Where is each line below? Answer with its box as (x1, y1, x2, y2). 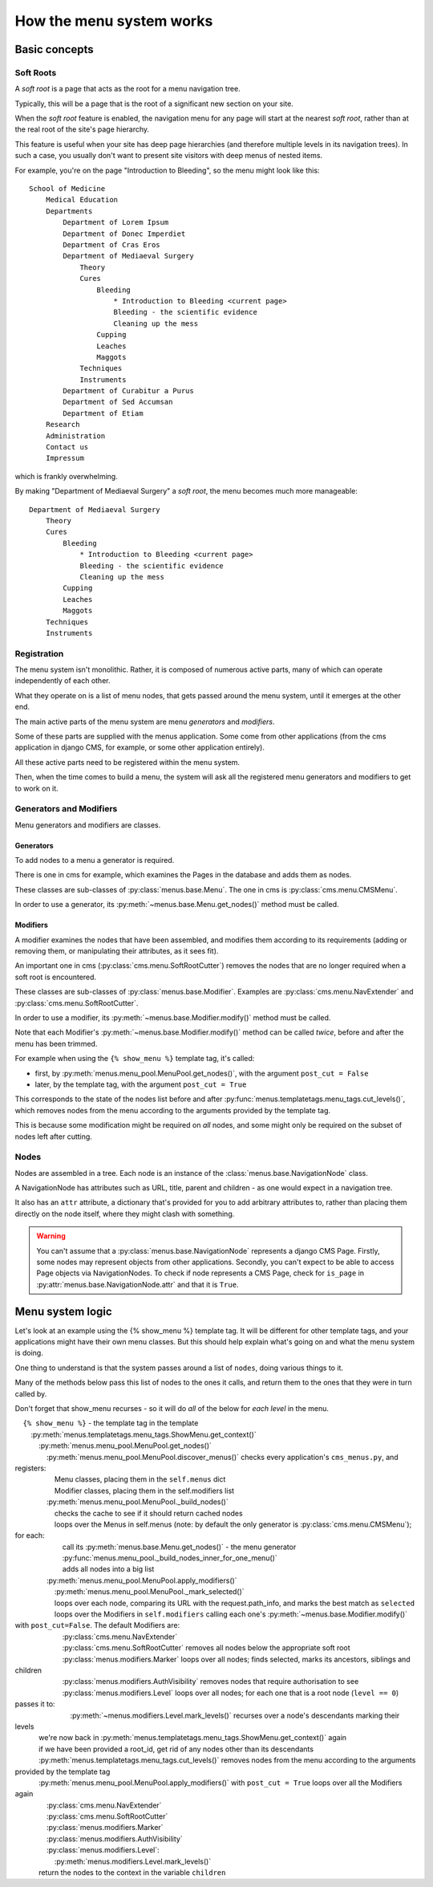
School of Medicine (29, 185, 106, 193)
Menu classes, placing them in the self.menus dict (54, 1474, 226, 1484)
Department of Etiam (63, 409, 144, 417)
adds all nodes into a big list (62, 1564, 155, 1574)
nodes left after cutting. (14, 1132, 92, 1141)
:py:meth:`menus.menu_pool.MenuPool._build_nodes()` (47, 1497, 229, 1507)
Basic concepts (14, 43, 94, 56)
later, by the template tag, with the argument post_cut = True (34, 1080, 247, 1089)
